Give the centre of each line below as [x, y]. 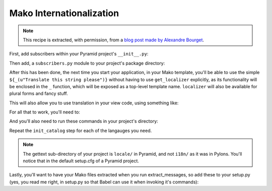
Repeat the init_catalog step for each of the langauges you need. [81, 131]
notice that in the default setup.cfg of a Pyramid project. [81, 161]
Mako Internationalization [64, 13]
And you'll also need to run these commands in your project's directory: [84, 121]
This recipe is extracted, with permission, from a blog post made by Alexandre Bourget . [113, 40]
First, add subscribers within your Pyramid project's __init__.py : [79, 54]
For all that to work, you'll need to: [45, 112]
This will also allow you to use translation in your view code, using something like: [94, 103]
